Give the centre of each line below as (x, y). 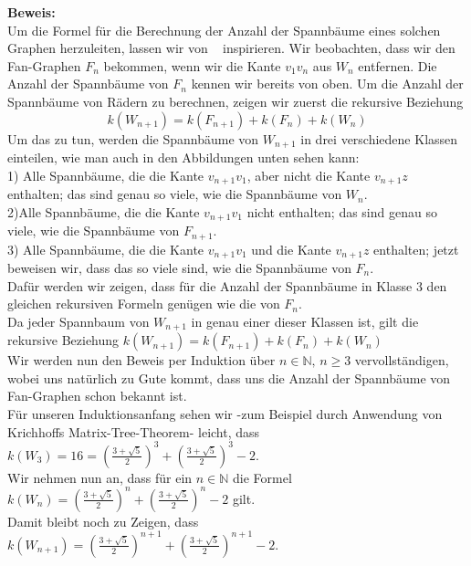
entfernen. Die (398, 65)
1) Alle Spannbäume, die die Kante (106, 175)
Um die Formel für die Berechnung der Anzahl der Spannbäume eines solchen (224, 30)
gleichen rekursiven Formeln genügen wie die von (144, 304)
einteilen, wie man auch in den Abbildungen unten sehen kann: (183, 157)
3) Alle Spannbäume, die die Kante (106, 249)
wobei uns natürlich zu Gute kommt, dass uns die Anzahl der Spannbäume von (229, 377)
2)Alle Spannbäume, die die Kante (104, 211)
